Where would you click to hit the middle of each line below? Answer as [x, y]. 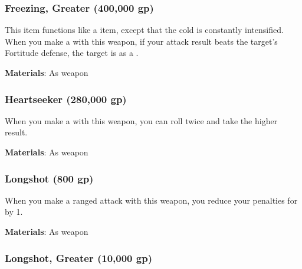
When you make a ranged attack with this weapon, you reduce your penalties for [151, 200]
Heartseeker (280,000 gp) [66, 99]
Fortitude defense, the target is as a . [72, 53]
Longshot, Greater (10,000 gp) [78, 258]
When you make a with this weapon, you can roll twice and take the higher [141, 120]
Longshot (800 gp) [49, 178]
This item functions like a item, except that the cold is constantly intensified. [144, 30]
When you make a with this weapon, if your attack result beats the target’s [141, 41]
